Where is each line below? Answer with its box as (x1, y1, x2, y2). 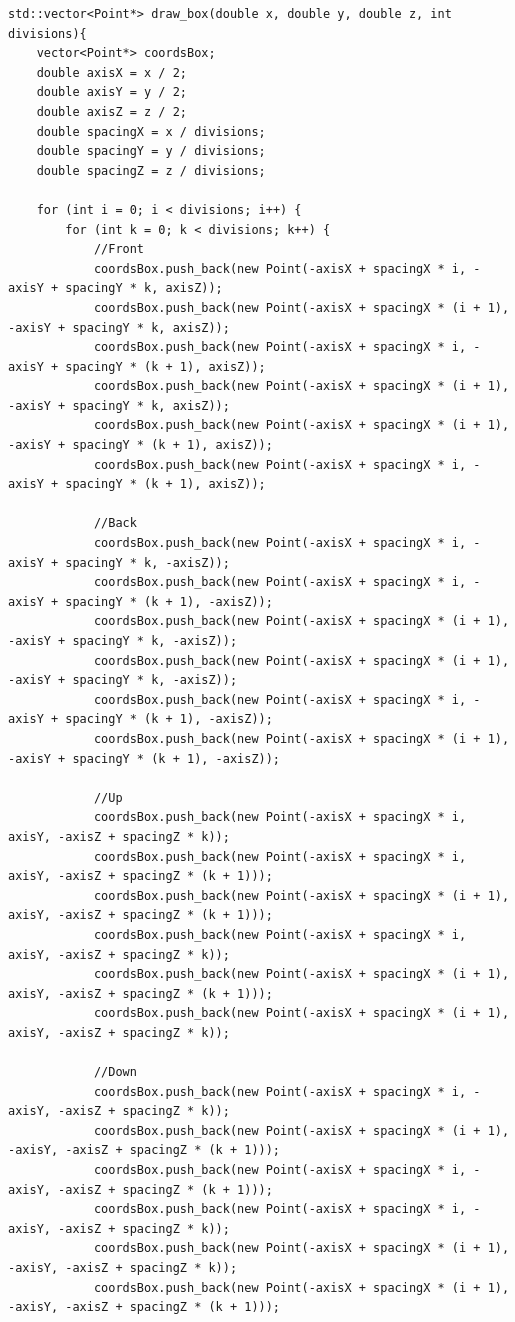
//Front (93, 242, 145, 257)
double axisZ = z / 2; (36, 104, 187, 119)
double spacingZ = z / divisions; (36, 163, 266, 178)
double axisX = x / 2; (36, 65, 187, 80)
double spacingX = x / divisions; (36, 124, 266, 139)
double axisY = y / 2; (36, 85, 187, 100)
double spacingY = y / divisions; (36, 144, 266, 159)
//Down (93, 1065, 137, 1080)
